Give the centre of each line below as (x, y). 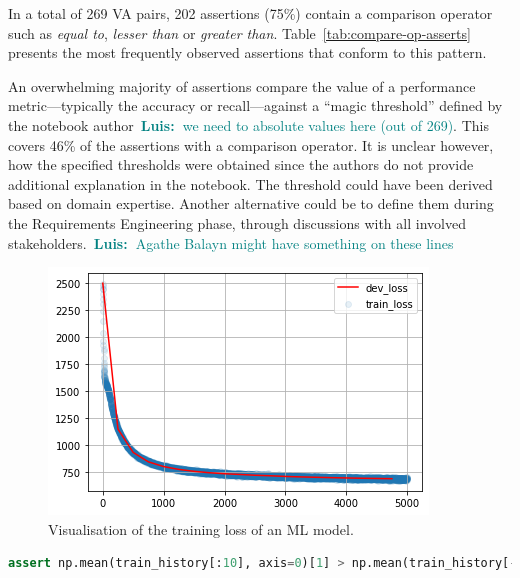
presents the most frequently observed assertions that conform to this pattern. (247, 52)
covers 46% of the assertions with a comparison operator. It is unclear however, (251, 144)
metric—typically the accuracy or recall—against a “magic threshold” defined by (255, 105)
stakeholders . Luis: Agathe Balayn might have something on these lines (231, 242)
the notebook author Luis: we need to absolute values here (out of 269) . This (248, 124)
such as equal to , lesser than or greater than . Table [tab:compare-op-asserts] (239, 32)
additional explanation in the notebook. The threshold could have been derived (250, 183)
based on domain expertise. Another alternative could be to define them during (251, 203)
